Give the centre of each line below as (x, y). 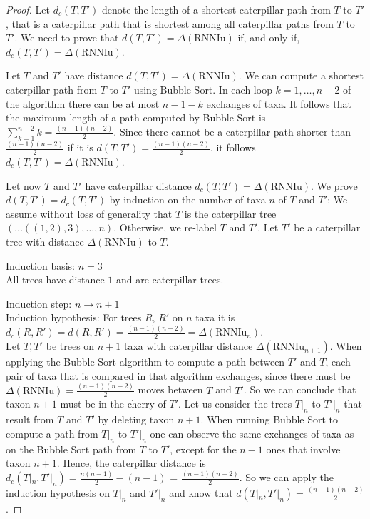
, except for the (203, 449)
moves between (170, 389)
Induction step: (39, 303)
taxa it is (215, 317)
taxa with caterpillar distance (188, 346)
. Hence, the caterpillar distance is (131, 463)
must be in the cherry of (113, 404)
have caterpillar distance (138, 185)
